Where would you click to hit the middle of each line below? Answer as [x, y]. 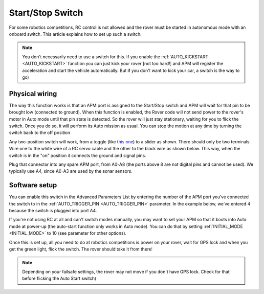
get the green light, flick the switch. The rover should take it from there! [81, 249]
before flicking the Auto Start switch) [59, 278]
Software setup [33, 185]
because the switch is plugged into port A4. [53, 211]
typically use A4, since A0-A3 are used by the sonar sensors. [71, 171]
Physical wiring [33, 94]
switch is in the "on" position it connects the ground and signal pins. [77, 155]
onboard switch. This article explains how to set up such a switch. [75, 34]
